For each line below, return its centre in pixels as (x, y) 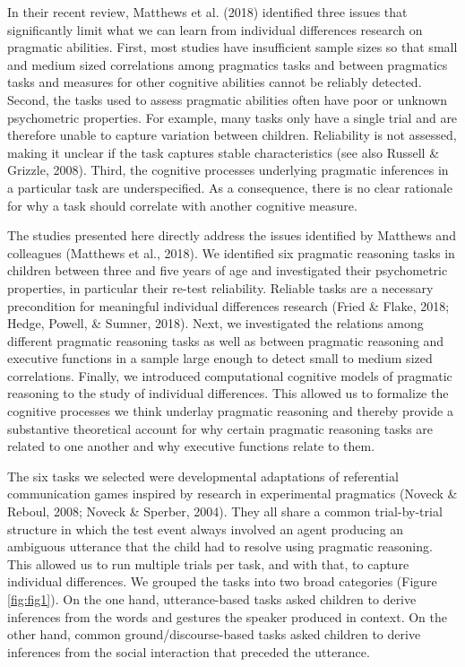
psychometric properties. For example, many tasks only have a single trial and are (232, 117)
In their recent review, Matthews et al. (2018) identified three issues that (207, 12)
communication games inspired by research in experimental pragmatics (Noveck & (232, 494)
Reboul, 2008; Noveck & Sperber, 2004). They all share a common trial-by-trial (225, 511)
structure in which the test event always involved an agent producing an (206, 528)
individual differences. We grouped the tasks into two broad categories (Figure (222, 581)
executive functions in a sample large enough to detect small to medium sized (220, 358)
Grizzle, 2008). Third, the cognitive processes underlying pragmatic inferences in (228, 170)
